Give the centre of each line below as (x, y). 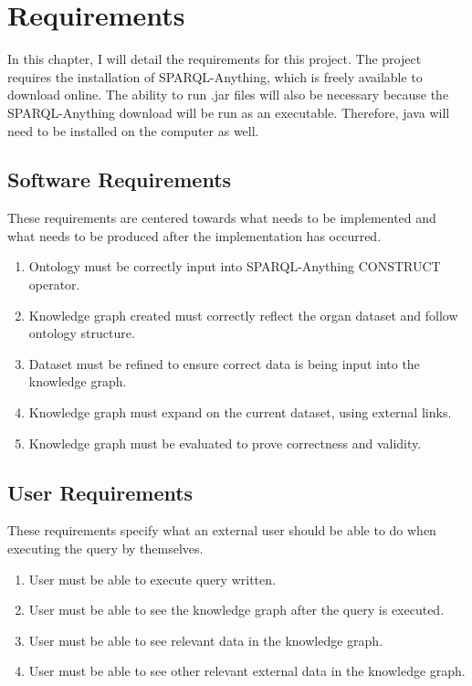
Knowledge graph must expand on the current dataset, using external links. (240, 412)
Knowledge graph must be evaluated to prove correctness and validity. (225, 443)
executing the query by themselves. (105, 549)
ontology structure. (82, 333)
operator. (54, 285)
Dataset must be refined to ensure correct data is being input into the (224, 363)
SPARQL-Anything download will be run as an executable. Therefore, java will (229, 112)
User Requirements (100, 492)
